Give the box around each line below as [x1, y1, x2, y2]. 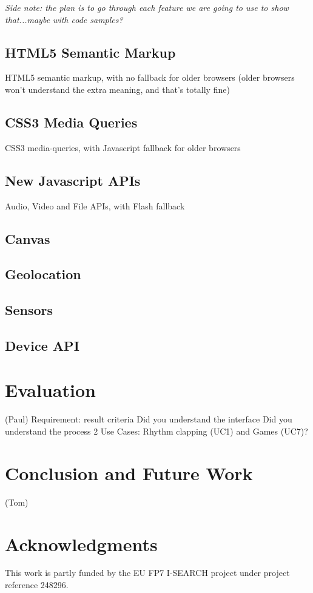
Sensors [5, 300, 53, 319]
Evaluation [5, 378, 96, 402]
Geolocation [5, 265, 81, 283]
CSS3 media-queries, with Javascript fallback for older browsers [5, 141, 241, 154]
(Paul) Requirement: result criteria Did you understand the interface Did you [5, 413, 292, 425]
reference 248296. [5, 578, 69, 591]
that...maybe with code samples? [5, 13, 123, 25]
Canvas [5, 229, 50, 248]
